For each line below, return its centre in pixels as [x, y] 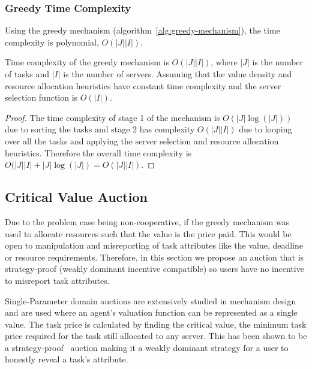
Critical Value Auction [76, 197]
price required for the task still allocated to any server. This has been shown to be [156, 336]
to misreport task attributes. [57, 280]
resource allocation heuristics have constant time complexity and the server [143, 85]
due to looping [265, 129]
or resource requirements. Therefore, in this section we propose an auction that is [154, 257]
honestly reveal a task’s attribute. [67, 359]
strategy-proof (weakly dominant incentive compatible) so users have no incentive [154, 269]
